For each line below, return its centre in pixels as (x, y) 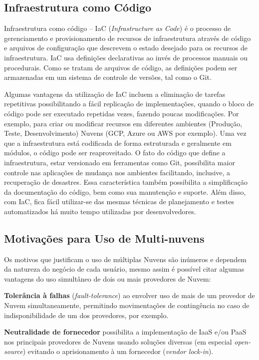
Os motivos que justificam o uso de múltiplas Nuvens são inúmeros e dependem (125, 259)
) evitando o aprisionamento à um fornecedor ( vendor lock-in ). (118, 351)
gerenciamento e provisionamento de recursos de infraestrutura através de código (128, 38)
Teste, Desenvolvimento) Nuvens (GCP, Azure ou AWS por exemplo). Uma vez (125, 133)
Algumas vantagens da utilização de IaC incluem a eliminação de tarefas (115, 94)
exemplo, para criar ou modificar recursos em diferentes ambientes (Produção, (123, 123)
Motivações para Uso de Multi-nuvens (104, 238)
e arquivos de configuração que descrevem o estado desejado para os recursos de (126, 48)
